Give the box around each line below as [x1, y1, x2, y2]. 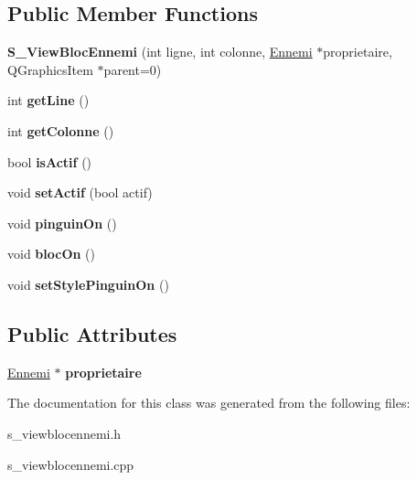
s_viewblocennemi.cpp [7, 454, 134, 474]
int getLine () [7, 91, 90, 110]
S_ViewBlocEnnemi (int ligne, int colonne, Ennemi [7, 42, 313, 61]
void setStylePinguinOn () [7, 274, 169, 293]
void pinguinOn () [7, 213, 117, 232]
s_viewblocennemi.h [7, 423, 122, 443]
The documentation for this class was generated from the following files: [7, 393, 411, 412]
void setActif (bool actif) [7, 183, 153, 202]
